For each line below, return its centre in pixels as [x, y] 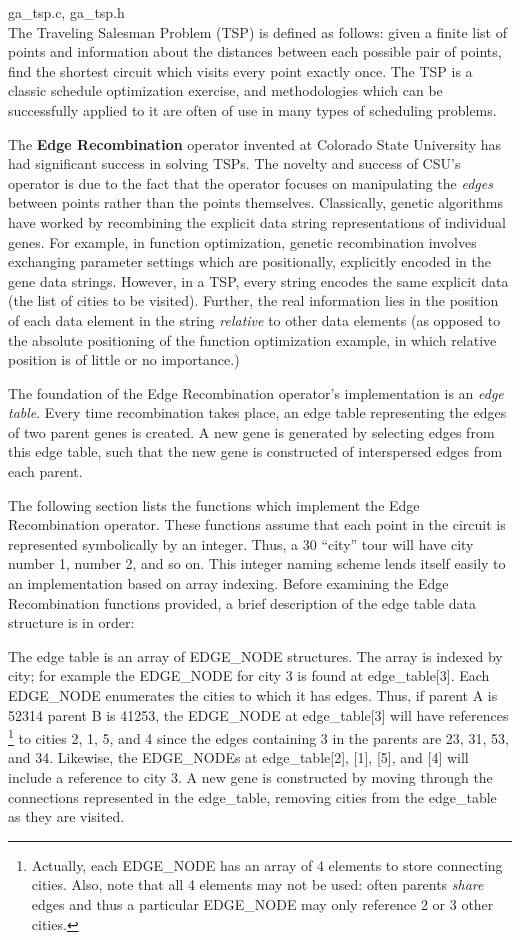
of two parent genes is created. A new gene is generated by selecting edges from [251, 431]
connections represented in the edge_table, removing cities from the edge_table [252, 796]
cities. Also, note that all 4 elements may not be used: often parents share [257, 884]
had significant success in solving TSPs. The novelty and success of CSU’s [234, 163]
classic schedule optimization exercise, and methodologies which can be [225, 90]
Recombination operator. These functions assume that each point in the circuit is [257, 524]
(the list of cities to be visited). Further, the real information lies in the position [253, 300]
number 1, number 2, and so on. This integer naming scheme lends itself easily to [257, 563]
